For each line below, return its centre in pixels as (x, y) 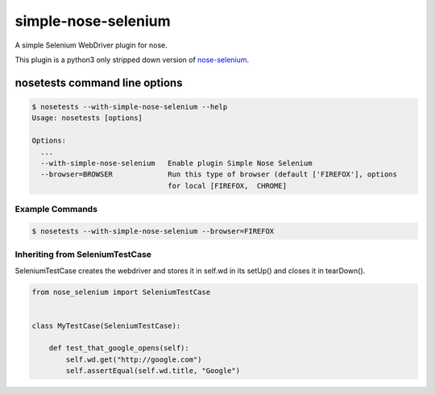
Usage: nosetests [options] (87, 118)
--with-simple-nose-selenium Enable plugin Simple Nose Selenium (176, 163)
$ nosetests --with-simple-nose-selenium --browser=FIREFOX (153, 231)
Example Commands (56, 209)
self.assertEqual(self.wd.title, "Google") (153, 371)
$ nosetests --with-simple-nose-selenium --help (130, 106)
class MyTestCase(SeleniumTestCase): (106, 326)
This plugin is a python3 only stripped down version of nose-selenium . (132, 60)
